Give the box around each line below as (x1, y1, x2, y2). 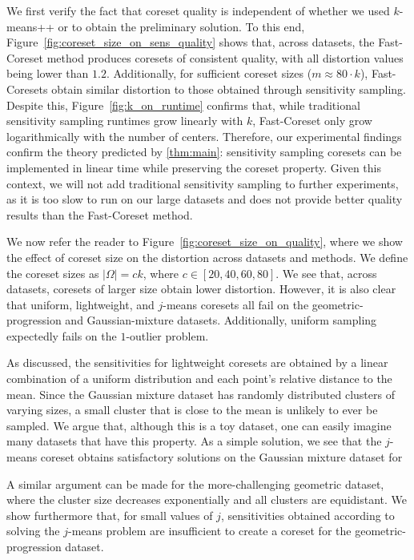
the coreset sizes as (6, 264, 99, 281)
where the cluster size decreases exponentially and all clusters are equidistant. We (6, 491, 408, 508)
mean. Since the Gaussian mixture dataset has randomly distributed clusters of (6, 385, 395, 402)
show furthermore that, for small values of (6, 506, 213, 523)
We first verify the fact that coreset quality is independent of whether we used (6, 2, 390, 18)
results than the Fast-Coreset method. (6, 206, 193, 223)
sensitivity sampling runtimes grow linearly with (6, 112, 243, 129)
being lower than (6, 65, 89, 82)
